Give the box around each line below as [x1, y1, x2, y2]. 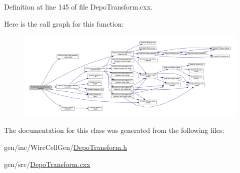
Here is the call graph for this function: [4, 18, 124, 29]
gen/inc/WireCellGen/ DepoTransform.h [4, 142, 127, 152]
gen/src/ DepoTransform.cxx [4, 158, 90, 169]
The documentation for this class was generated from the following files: [4, 125, 224, 135]
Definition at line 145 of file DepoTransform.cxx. [4, 2, 152, 12]
